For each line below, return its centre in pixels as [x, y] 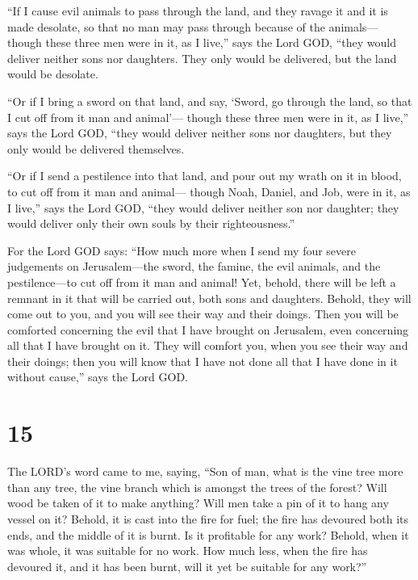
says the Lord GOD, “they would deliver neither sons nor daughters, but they [200, 133]
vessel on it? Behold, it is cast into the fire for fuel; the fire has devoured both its [208, 518]
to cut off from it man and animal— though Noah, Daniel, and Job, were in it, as [209, 191]
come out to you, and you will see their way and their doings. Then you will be [203, 314]
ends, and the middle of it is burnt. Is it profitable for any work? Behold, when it [208, 534]
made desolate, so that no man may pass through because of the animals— [193, 26]
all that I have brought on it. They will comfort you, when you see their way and [208, 345]
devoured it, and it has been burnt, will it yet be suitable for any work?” [187, 566]
